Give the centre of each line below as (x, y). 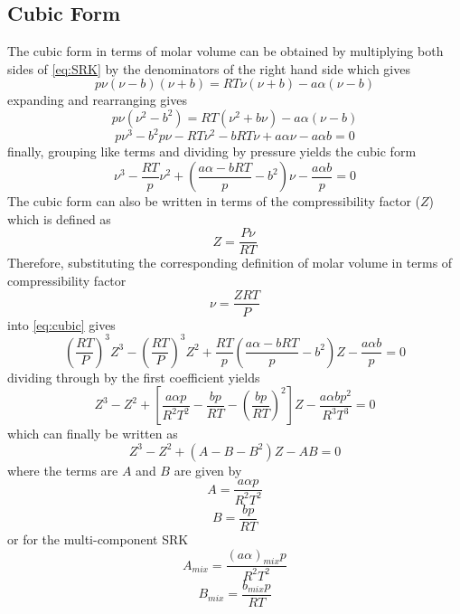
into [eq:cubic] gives (61, 324)
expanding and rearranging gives (97, 100)
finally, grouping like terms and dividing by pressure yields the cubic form (212, 151)
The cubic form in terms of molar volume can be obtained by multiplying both (225, 51)
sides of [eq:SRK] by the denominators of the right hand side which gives (209, 68)
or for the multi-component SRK (98, 538)
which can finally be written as (93, 434)
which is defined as (59, 218)
